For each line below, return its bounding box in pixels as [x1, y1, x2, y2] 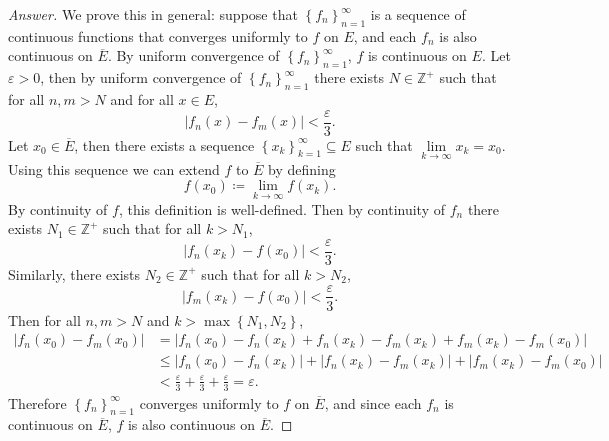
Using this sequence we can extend [8, 158, 220, 179]
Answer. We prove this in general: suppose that [8, 4, 298, 24]
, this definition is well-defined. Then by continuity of [118, 198, 445, 219]
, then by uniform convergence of [40, 67, 242, 88]
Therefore [8, 392, 67, 413]
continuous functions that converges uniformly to [8, 25, 308, 46]
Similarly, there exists [8, 263, 141, 284]
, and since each [324, 392, 422, 413]
